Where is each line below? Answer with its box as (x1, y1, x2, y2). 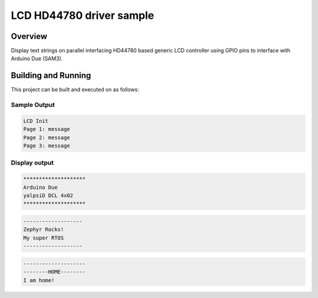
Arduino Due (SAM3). (11, 55, 63, 62)
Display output (11, 159, 54, 167)
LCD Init (23, 117, 49, 124)
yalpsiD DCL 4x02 (23, 192, 74, 199)
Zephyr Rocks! (23, 226, 64, 233)
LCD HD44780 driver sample (11, 9, 154, 22)
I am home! (23, 277, 55, 283)
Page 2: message (23, 134, 71, 141)
